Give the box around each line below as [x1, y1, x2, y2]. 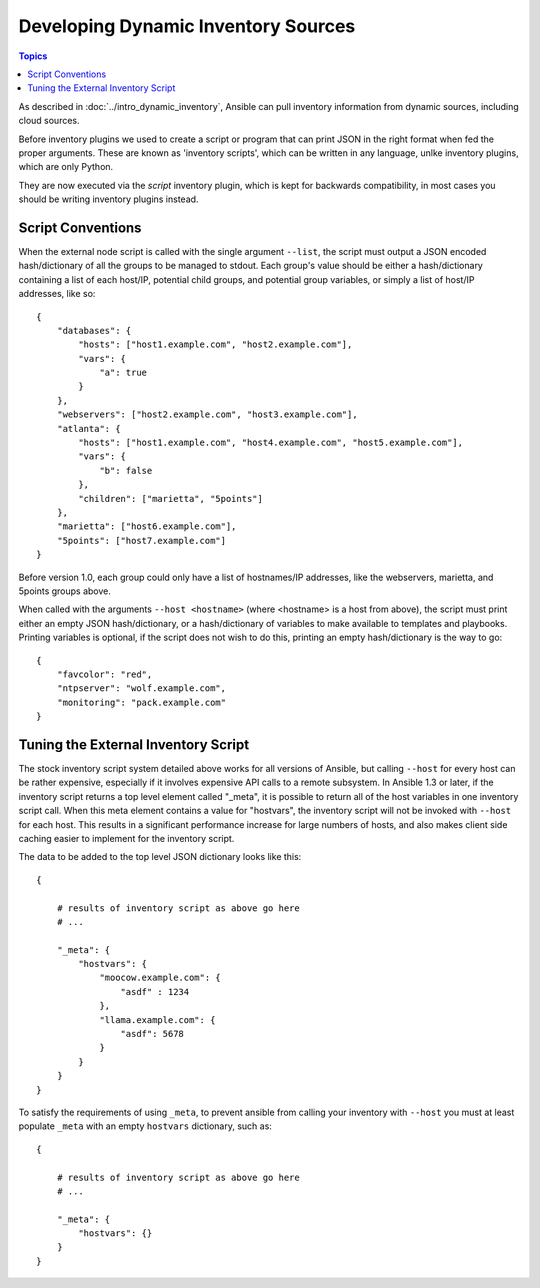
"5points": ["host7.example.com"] [56, 535, 227, 546]
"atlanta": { [56, 423, 121, 434]
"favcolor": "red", [56, 668, 153, 680]
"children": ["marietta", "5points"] [78, 493, 264, 504]
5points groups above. [18, 585, 112, 597]
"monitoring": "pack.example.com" [56, 696, 227, 708]
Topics [18, 50, 48, 62]
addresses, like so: [18, 288, 96, 300]
